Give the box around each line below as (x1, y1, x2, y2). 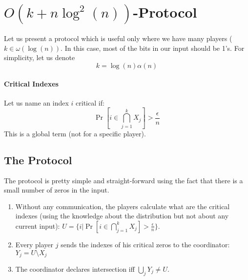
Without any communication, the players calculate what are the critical (15, 201, 230, 211)
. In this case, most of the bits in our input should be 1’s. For (61, 43, 245, 53)
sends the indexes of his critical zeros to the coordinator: (61, 239, 230, 249)
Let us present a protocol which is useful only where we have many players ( (4, 33, 232, 43)
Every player (15, 239, 54, 249)
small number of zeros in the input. (4, 185, 109, 195)
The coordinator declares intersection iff (15, 263, 135, 274)
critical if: (76, 97, 104, 108)
